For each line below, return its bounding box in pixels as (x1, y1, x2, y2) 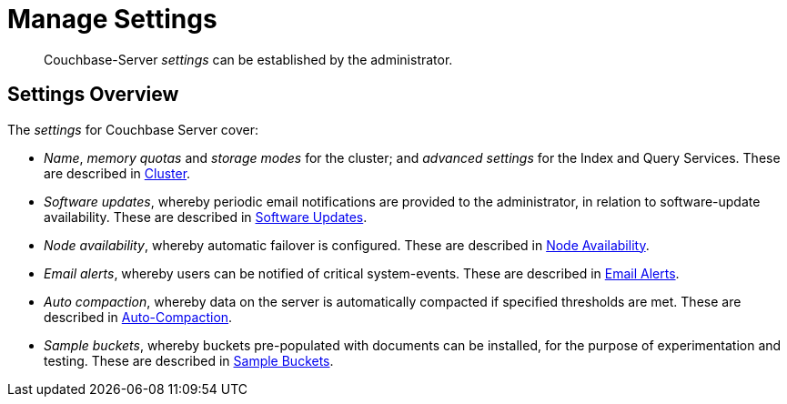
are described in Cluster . (44, 165, 191, 181)
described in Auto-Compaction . (44, 308, 233, 325)
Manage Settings (7, 4, 217, 35)
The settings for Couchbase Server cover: (7, 121, 259, 137)
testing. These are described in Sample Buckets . (44, 352, 334, 369)
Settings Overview (7, 83, 179, 106)
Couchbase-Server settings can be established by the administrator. (44, 51, 453, 67)
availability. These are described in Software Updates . (44, 208, 368, 225)
